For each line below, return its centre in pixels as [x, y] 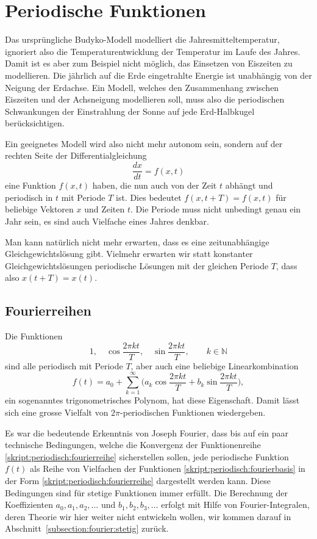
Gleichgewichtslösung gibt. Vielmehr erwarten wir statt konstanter [129, 254]
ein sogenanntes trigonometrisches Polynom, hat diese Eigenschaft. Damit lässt [152, 400]
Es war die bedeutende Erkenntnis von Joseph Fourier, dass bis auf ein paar [147, 432]
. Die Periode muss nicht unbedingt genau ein [216, 209]
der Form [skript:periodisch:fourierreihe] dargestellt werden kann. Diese [138, 481]
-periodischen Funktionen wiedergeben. [193, 412]
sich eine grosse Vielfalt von [57, 412]
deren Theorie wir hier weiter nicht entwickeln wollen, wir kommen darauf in [148, 516]
